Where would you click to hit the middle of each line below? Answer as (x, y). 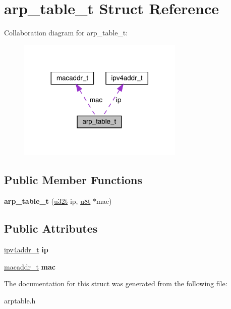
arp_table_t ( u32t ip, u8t (47, 201)
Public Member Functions (73, 180)
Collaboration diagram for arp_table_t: (66, 33)
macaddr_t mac (30, 266)
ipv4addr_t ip (26, 250)
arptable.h (20, 300)
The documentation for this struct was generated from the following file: (116, 283)
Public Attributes (51, 228)
